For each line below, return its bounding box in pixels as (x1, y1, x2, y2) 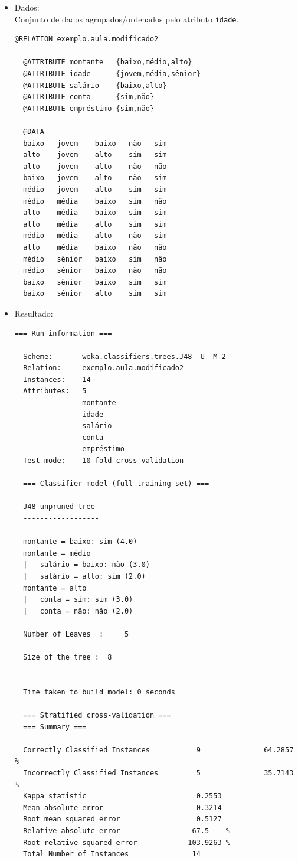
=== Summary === (23, 722, 87, 731)
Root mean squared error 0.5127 (23, 815, 222, 824)
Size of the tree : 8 (23, 653, 112, 662)
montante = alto (23, 583, 87, 592)
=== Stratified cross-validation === (23, 711, 171, 720)
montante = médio (23, 549, 91, 557)
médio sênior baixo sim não (23, 255, 167, 263)
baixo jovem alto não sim (23, 174, 167, 182)
